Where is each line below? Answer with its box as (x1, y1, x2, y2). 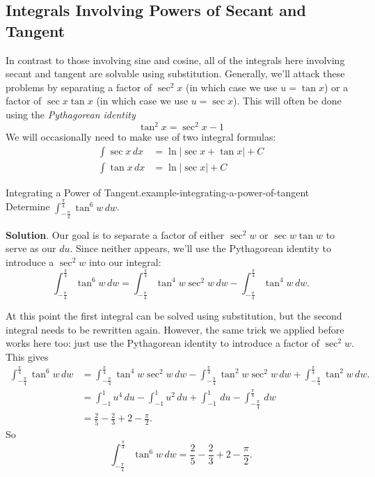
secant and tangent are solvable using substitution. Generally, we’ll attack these (6, 66, 345, 81)
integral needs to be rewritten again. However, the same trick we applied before (6, 322, 344, 336)
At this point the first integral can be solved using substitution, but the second (6, 308, 342, 323)
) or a (324, 79, 349, 94)
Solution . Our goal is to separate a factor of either (6, 227, 225, 242)
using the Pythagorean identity (6, 107, 136, 121)
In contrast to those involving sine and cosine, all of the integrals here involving (6, 52, 345, 67)
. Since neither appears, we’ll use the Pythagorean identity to (70, 241, 331, 256)
